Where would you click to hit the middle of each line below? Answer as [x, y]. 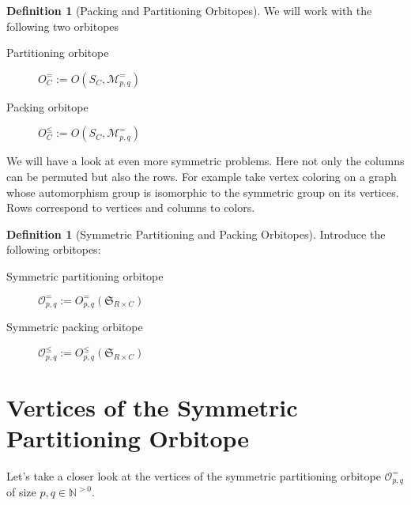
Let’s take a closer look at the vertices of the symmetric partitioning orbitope [194, 475]
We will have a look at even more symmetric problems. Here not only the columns [205, 161]
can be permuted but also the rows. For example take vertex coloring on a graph [202, 176]
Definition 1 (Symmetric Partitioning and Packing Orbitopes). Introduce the [196, 234]
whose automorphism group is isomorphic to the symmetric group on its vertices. [203, 192]
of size [21, 492]
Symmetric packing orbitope [75, 326]
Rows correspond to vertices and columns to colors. [131, 207]
